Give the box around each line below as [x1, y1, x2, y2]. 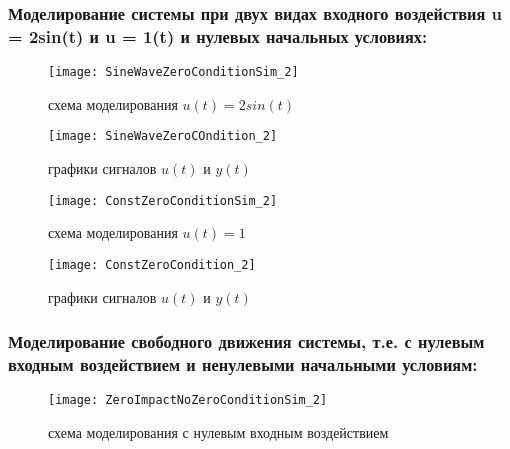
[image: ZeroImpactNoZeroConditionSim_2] [48, 393, 328, 408]
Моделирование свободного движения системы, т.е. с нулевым [8, 329, 485, 354]
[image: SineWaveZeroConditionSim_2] [48, 65, 299, 80]
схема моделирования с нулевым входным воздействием [48, 421, 389, 442]
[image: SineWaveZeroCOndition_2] [48, 129, 278, 144]
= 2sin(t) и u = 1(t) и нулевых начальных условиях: [8, 23, 428, 48]
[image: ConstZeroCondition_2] [48, 257, 256, 272]
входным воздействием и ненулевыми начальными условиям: [8, 351, 478, 376]
